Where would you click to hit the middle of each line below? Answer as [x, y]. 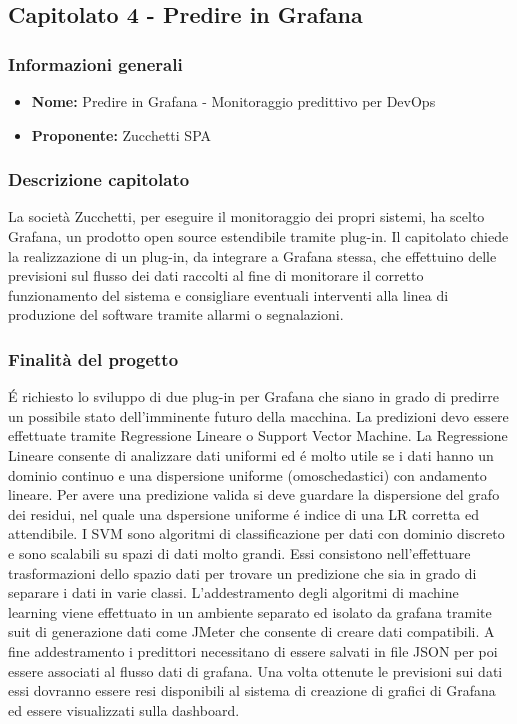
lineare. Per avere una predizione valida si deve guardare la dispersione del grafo [254, 494]
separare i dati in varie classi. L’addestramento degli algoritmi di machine [233, 592]
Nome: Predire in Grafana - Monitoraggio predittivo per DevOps [233, 101]
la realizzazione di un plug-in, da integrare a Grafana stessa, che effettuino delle [252, 255]
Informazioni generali [95, 63]
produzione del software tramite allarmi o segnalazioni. [176, 314]
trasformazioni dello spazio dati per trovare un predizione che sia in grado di [242, 572]
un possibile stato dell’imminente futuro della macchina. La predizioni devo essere [258, 415]
